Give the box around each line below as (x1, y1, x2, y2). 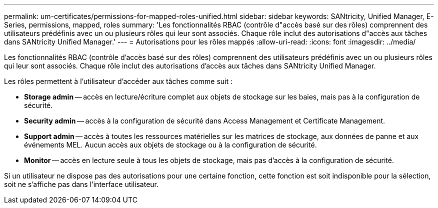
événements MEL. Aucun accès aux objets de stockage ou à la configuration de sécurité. (24, 140, 317, 149)
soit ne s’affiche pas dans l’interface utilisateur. (4, 180, 158, 188)
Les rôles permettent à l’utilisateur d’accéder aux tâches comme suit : (4, 77, 233, 85)
